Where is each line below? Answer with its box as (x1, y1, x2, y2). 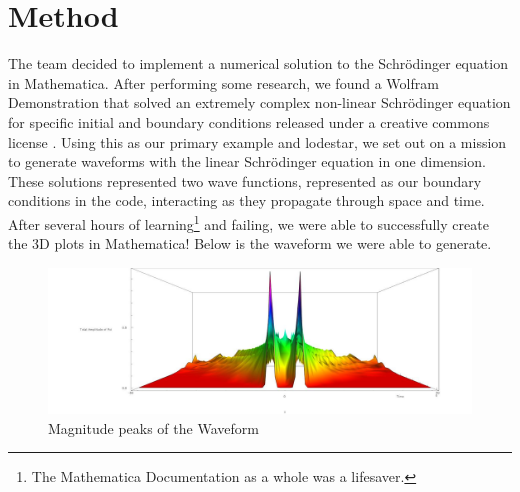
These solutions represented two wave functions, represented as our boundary (8, 170, 482, 191)
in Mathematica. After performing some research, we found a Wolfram (8, 72, 439, 93)
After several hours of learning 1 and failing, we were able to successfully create (8, 210, 489, 234)
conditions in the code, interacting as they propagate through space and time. (8, 190, 485, 211)
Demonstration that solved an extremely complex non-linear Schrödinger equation (8, 92, 511, 113)
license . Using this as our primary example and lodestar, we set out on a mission (8, 131, 507, 152)
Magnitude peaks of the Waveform (48, 417, 259, 438)
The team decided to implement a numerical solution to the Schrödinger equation (8, 53, 508, 74)
